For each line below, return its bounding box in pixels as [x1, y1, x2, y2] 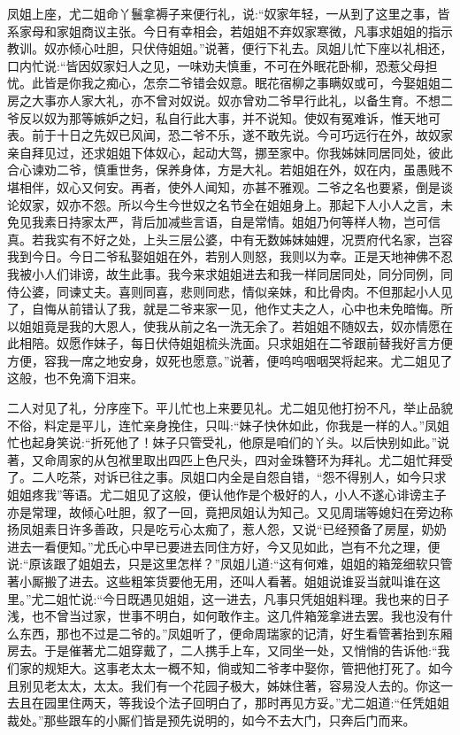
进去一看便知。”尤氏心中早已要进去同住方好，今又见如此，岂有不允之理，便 [7, 537, 441, 555]
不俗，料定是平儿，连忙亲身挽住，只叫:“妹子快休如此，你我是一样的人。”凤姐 [7, 415, 450, 434]
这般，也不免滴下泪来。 [7, 368, 143, 387]
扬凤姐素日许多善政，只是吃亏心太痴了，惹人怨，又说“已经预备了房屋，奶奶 [7, 520, 447, 538]
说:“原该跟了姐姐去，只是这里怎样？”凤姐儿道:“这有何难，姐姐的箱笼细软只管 [7, 554, 453, 573]
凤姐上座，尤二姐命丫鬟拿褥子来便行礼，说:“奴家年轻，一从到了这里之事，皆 [7, 4, 450, 22]
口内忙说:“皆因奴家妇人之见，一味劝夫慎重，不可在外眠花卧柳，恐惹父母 [7, 56, 425, 74]
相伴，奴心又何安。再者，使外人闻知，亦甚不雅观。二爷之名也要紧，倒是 [19, 177, 441, 196]
